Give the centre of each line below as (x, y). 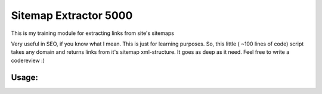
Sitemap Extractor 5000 (72, 15)
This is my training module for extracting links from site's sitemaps (92, 33)
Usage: (25, 77)
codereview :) (28, 60)
